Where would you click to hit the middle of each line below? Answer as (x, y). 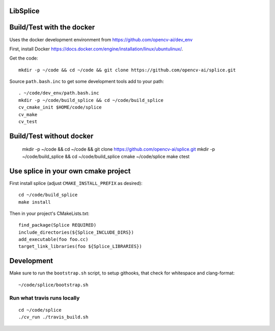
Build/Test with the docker (52, 27)
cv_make (28, 114)
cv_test (28, 122)
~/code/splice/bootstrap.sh (53, 285)
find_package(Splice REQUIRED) (58, 225)
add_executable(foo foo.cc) (53, 240)
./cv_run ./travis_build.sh (53, 317)
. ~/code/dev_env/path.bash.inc (59, 93)
